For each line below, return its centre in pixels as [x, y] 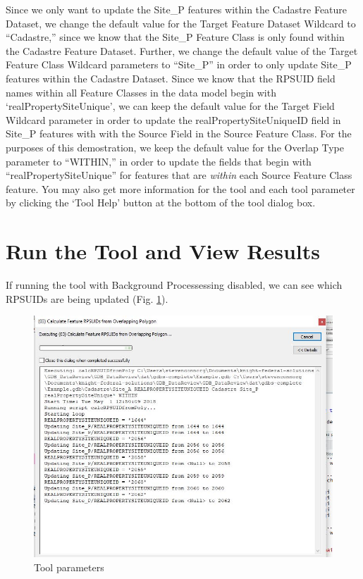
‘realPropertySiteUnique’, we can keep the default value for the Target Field [170, 106]
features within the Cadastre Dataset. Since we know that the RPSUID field [171, 78]
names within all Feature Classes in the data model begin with [141, 92]
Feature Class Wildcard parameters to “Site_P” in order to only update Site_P [179, 64]
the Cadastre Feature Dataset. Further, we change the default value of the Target [182, 50]
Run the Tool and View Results [163, 251]
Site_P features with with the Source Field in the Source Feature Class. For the [179, 133]
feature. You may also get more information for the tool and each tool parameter [180, 188]
